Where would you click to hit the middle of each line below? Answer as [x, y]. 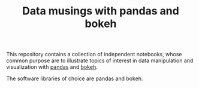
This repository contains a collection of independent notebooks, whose [94, 54]
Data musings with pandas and [101, 11]
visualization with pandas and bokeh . [52, 67]
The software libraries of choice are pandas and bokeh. [75, 78]
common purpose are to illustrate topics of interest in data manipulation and [100, 60]
